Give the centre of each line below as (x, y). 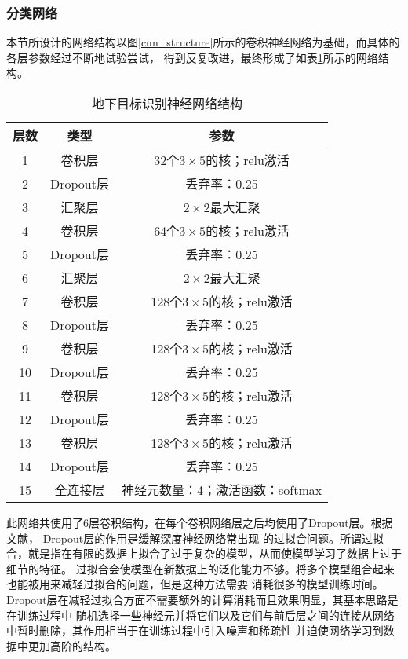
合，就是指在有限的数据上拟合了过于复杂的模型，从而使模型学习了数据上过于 (204, 553)
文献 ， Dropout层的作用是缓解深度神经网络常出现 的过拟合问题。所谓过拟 (195, 538)
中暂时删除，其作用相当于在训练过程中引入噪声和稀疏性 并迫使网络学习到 (195, 630)
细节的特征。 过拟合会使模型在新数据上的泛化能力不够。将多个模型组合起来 (200, 568)
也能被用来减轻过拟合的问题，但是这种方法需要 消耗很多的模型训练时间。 (195, 584)
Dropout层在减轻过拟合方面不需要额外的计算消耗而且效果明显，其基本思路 (197, 599)
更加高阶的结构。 (72, 645)
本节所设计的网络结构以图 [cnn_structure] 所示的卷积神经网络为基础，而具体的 (203, 42)
